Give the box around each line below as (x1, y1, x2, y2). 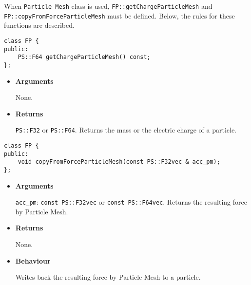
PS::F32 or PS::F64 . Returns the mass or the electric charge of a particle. (15, 125, 236, 135)
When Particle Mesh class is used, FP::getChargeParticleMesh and (4, 1, 212, 11)
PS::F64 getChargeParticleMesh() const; (18, 54, 151, 61)
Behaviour (15, 255, 51, 266)
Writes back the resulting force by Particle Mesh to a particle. (15, 272, 201, 282)
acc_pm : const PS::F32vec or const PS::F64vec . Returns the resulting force (15, 197, 247, 207)
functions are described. (4, 20, 75, 30)
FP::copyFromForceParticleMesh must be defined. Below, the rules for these (4, 10, 235, 20)
